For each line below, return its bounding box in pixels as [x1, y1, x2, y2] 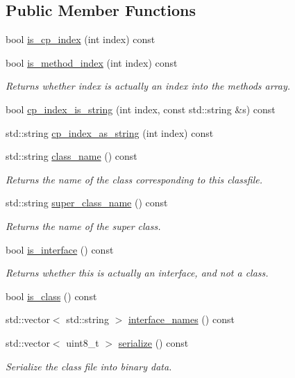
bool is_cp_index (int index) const [6, 32, 155, 47]
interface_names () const [128, 312, 235, 327]
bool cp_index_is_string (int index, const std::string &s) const [6, 101, 276, 116]
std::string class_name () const [6, 149, 137, 163]
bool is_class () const [6, 288, 97, 303]
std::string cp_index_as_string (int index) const [6, 125, 214, 140]
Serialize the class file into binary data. [6, 359, 172, 373]
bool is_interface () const [6, 242, 114, 256]
